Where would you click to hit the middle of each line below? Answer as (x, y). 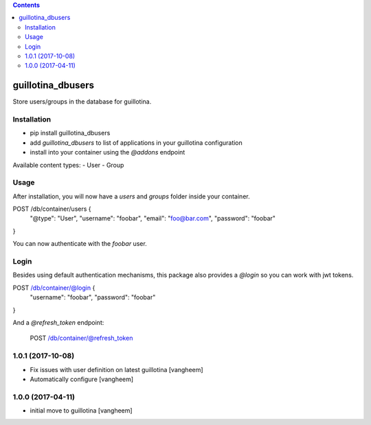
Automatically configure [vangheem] (82, 379)
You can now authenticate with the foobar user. (80, 244)
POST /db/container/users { (52, 209)
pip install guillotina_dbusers (70, 133)
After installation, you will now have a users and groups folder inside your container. (131, 196)
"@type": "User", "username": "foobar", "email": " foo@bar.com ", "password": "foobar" (153, 218)
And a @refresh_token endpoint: (58, 322)
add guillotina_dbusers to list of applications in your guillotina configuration (136, 142)
